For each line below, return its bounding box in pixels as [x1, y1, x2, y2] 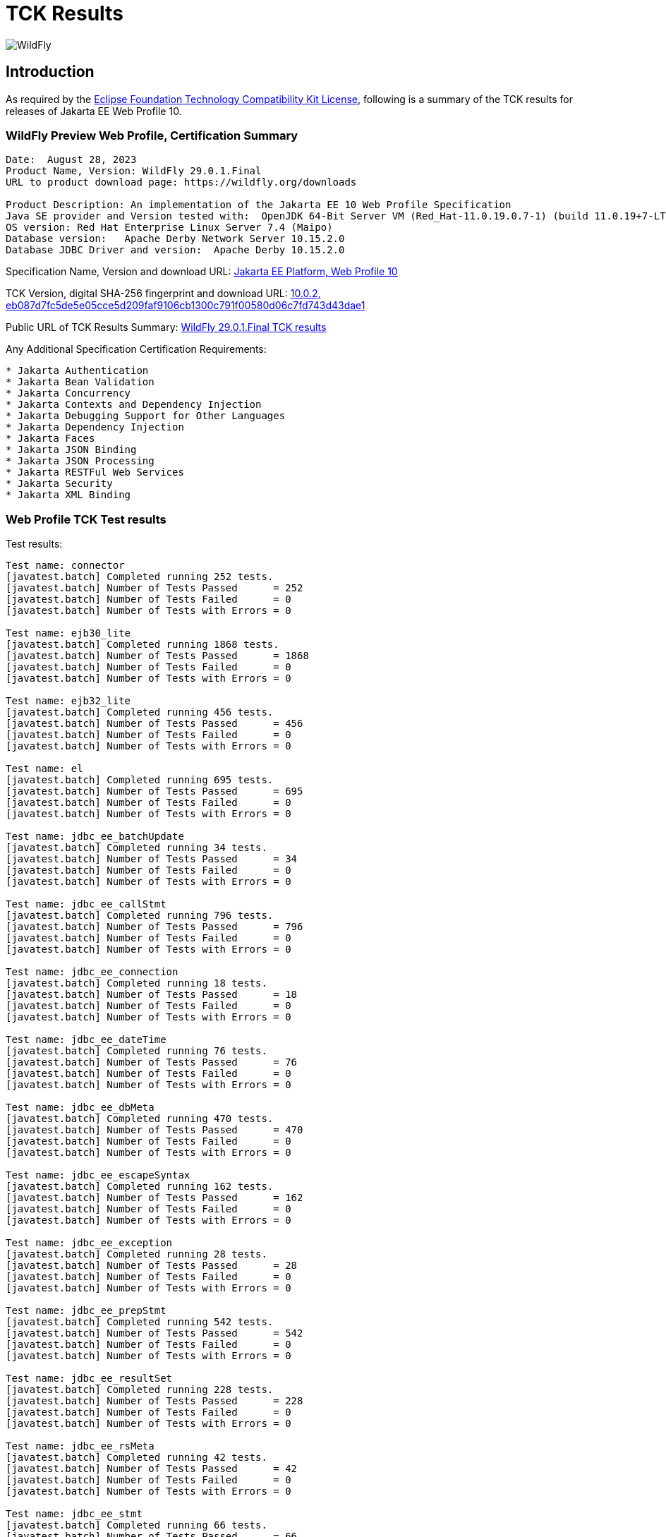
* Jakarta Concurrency [6, 387, 131, 399]
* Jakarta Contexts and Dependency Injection [6, 399, 262, 411]
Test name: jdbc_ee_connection [6, 966, 178, 978]
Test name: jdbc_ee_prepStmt [6, 1305, 166, 1317]
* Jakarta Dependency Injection [6, 421, 184, 433]
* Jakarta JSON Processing [6, 455, 155, 467]
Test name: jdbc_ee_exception [6, 1237, 173, 1249]
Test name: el [6, 763, 83, 775]
